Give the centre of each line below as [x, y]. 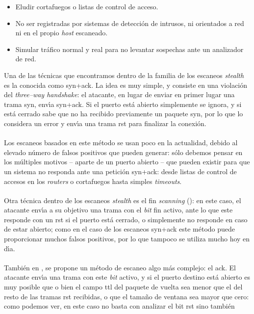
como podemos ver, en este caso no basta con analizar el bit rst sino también [119, 306]
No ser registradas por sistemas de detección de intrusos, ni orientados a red [130, 23]
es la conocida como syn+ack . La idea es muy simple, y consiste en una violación [126, 85]
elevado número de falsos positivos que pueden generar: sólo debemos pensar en [123, 152]
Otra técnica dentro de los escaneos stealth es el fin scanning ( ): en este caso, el [123, 200]
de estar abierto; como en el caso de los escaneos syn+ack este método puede [120, 229]
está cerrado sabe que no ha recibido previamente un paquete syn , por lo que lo [124, 114]
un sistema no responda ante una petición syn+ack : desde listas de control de [120, 171]
